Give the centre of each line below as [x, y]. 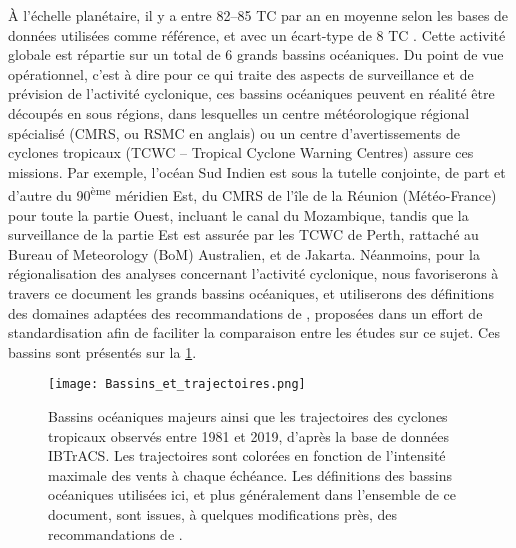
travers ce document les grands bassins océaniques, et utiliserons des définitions [251, 292]
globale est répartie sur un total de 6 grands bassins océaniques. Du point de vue [256, 54]
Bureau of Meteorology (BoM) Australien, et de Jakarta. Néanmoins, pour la [244, 253]
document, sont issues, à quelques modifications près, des [223, 513]
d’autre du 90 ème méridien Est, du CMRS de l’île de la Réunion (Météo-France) [252, 193]
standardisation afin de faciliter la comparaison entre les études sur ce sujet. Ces [254, 332]
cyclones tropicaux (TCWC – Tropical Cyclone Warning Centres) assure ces [241, 152]
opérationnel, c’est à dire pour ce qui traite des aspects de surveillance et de [241, 73]
